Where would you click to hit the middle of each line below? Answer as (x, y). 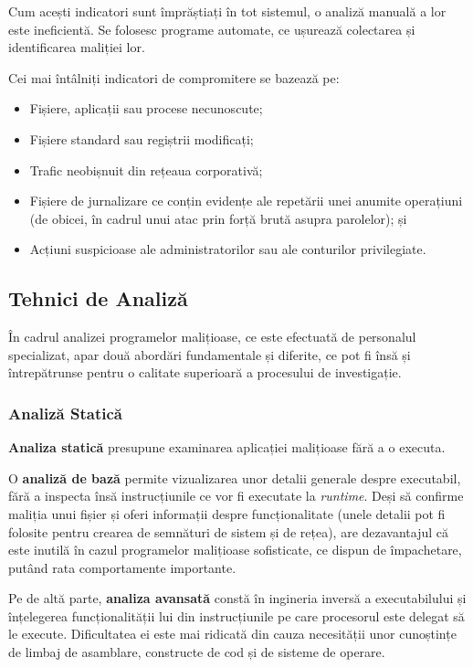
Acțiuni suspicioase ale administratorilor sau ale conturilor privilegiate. (228, 249)
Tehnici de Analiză (98, 298)
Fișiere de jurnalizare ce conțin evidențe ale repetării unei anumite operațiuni (246, 201)
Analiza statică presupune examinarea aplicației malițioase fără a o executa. (227, 447)
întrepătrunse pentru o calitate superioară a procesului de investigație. (205, 372)
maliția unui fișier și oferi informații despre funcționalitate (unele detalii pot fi (227, 513)
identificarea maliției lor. (77, 47)
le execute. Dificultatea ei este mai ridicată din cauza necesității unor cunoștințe (232, 634)
